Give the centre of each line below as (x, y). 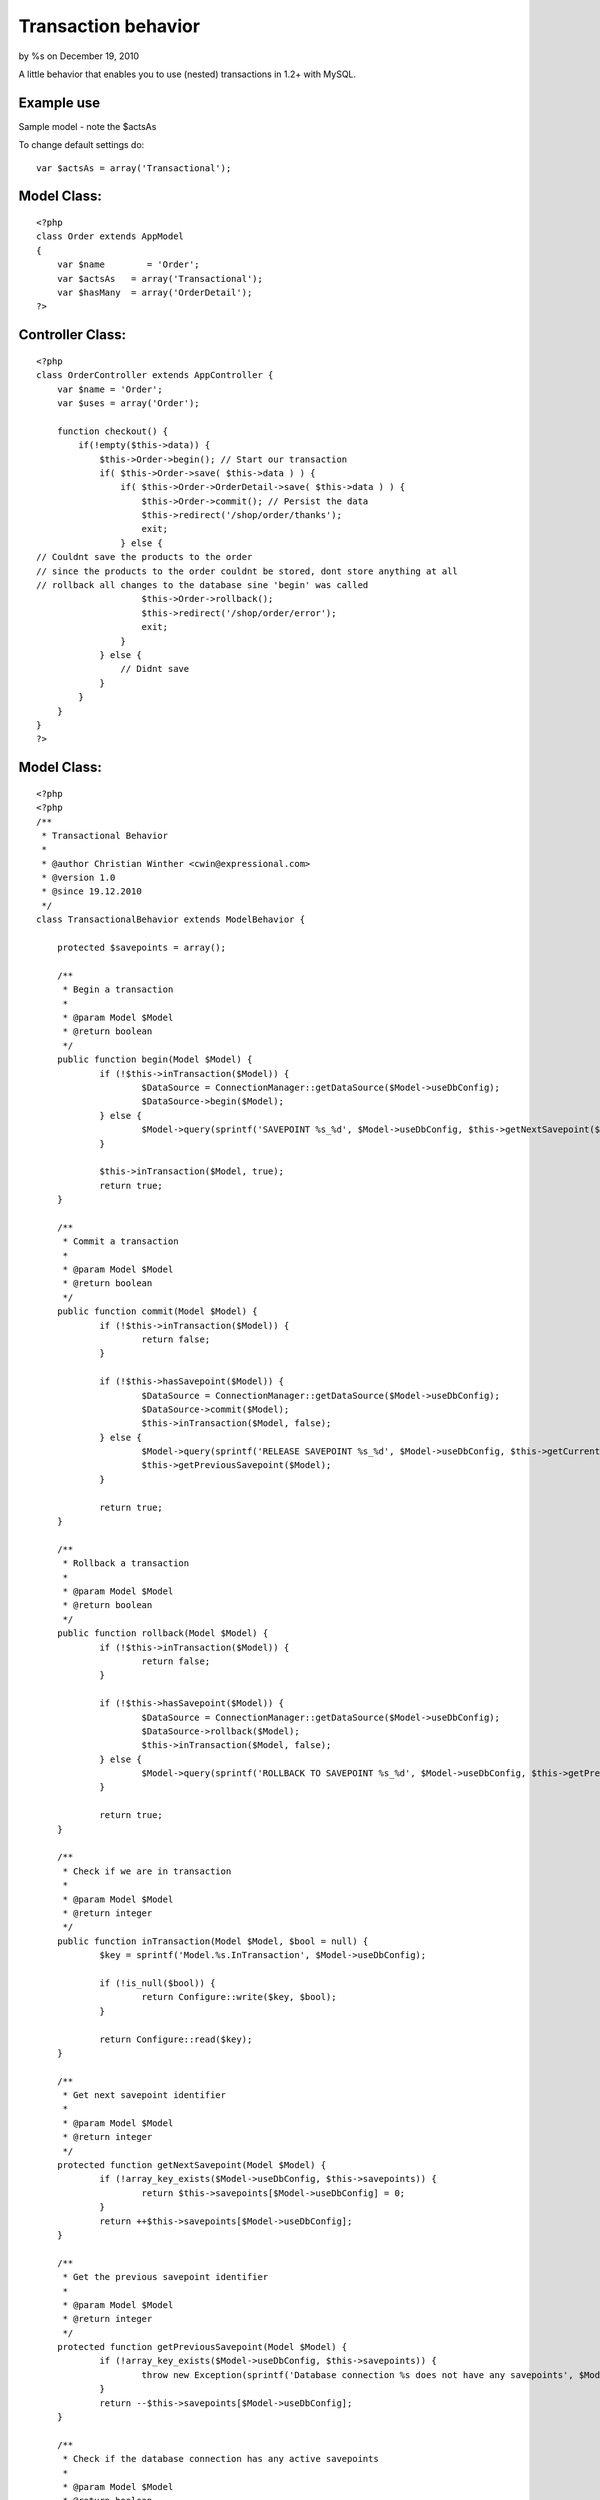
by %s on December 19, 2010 (79, 56)
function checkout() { (112, 431)
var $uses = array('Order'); (128, 403)
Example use (59, 102)
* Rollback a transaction (126, 1563)
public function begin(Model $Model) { (154, 1059)
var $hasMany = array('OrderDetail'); (154, 292)
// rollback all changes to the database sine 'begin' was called (202, 585)
